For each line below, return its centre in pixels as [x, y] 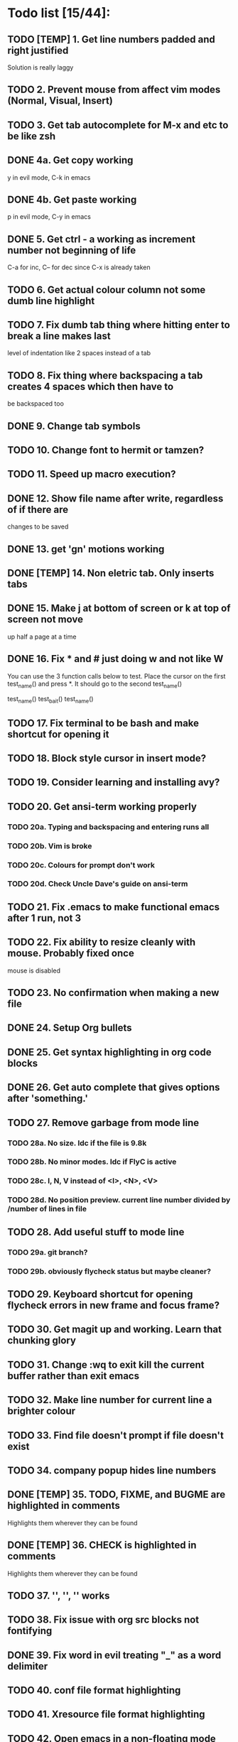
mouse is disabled [34, 970]
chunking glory [42, 1341]
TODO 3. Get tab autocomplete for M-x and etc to [118, 125]
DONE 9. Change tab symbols [74, 426]
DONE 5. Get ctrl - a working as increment [102, 239]
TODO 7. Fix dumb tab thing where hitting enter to [119, 325]
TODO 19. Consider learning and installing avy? [114, 783]
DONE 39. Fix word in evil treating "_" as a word [114, 1655]
